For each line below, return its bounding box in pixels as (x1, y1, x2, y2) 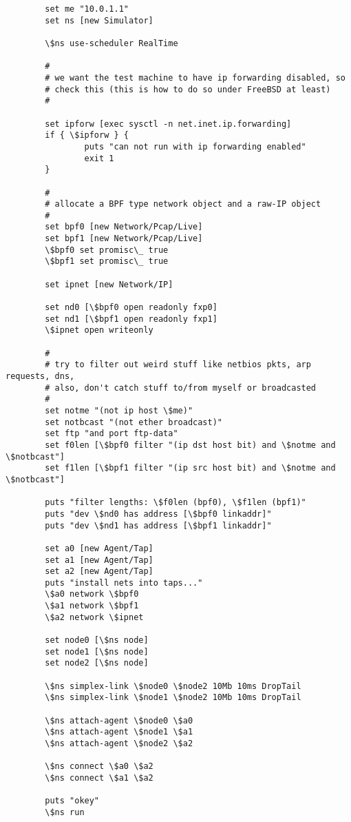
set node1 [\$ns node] (45, 646, 149, 657)
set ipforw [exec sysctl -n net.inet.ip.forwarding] (45, 119, 292, 129)
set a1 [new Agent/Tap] (45, 555, 153, 565)
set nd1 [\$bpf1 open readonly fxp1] (45, 314, 217, 324)
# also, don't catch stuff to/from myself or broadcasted (45, 382, 317, 393)
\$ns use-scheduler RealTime (45, 38, 178, 48)
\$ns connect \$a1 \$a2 (45, 772, 153, 783)
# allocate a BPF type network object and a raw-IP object (45, 199, 321, 209)
